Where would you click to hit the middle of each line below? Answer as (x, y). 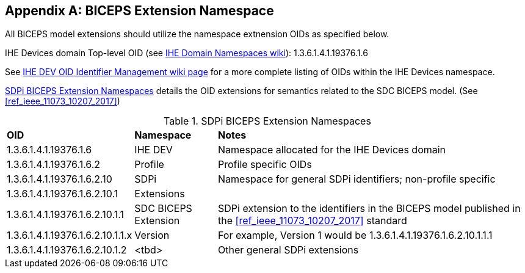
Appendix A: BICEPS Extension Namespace (139, 11)
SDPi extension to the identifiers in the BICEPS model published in (369, 209)
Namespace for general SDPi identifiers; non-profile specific (357, 179)
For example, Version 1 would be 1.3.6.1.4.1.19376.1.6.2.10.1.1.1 (355, 235)
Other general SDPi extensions (288, 250)
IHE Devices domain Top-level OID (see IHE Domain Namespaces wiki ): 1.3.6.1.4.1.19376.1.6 (186, 53)
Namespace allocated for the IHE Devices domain (332, 150)
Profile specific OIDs (265, 165)
